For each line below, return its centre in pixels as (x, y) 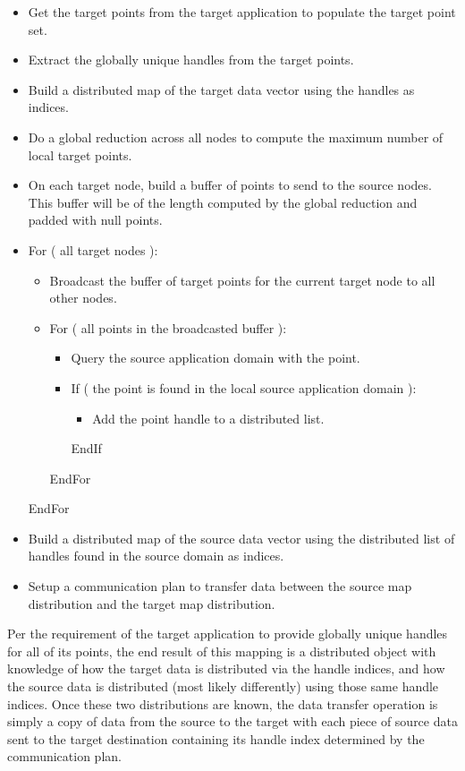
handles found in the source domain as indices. (156, 556)
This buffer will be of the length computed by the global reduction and (223, 202)
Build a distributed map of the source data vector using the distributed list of (241, 538)
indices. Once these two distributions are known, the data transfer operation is (223, 703)
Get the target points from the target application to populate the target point (242, 12)
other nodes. (83, 298)
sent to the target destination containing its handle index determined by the (216, 738)
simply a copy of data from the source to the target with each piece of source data (232, 721)
